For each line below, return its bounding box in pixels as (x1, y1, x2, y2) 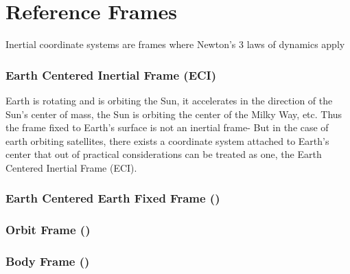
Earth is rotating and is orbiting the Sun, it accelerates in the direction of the (5, 93, 333, 107)
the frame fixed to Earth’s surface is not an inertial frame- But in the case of (5, 120, 329, 135)
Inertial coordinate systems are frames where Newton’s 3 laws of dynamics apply (5, 37, 345, 52)
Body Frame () (5, 253, 90, 270)
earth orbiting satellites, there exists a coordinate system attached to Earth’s (5, 133, 329, 148)
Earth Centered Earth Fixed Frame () (5, 190, 220, 207)
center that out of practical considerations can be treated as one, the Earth (5, 147, 322, 161)
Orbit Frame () (5, 221, 91, 238)
